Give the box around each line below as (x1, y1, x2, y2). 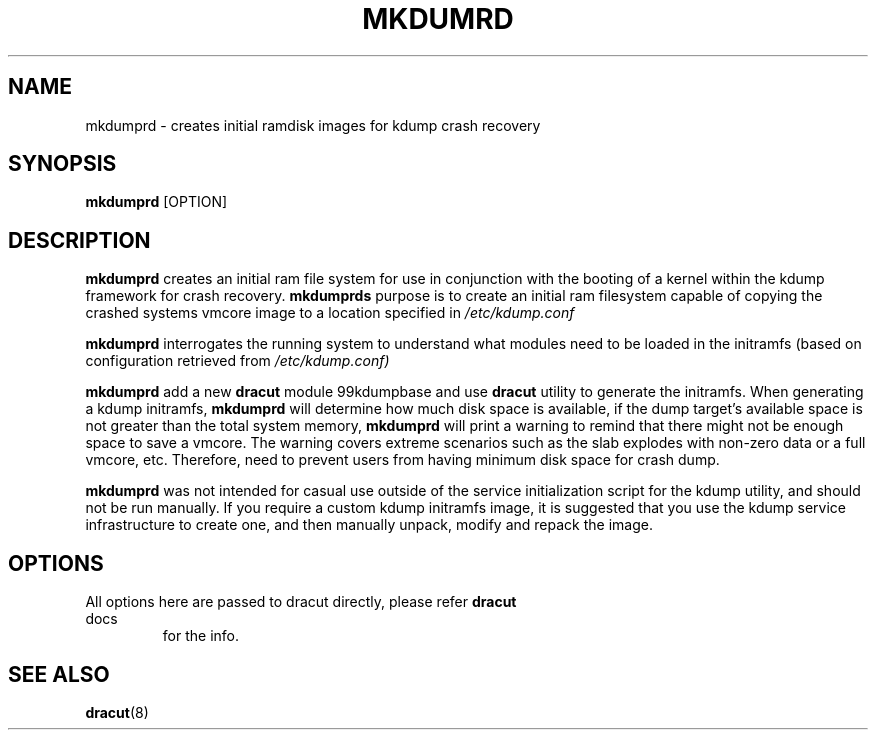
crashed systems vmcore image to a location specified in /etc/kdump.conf (85, 304, 575, 322)
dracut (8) (85, 703, 149, 721)
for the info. (162, 627, 239, 645)
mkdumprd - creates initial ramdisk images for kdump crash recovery (85, 116, 541, 134)
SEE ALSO (8, 661, 110, 687)
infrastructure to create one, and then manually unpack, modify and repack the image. (85, 516, 653, 534)
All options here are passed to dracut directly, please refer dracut (85, 593, 517, 611)
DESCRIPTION (8, 227, 151, 253)
